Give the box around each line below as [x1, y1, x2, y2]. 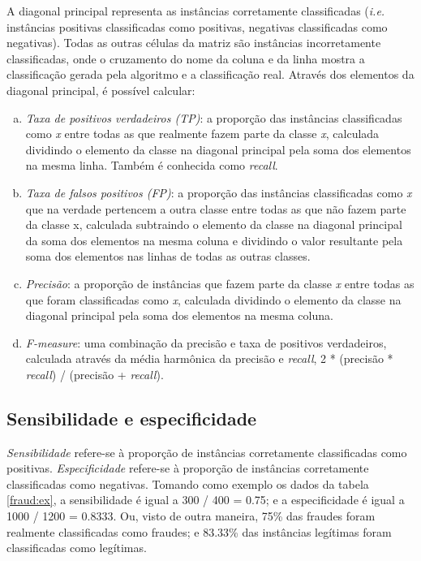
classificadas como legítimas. [6, 539, 147, 556]
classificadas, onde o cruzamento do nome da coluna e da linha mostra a [6, 50, 365, 67]
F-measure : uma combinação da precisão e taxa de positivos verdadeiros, [25, 334, 387, 351]
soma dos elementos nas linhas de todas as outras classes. [25, 248, 311, 265]
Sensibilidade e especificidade [6, 405, 257, 430]
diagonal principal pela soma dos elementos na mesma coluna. [25, 307, 333, 324]
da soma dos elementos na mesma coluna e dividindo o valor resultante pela [25, 231, 403, 248]
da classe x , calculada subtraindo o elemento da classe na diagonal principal [25, 216, 402, 233]
